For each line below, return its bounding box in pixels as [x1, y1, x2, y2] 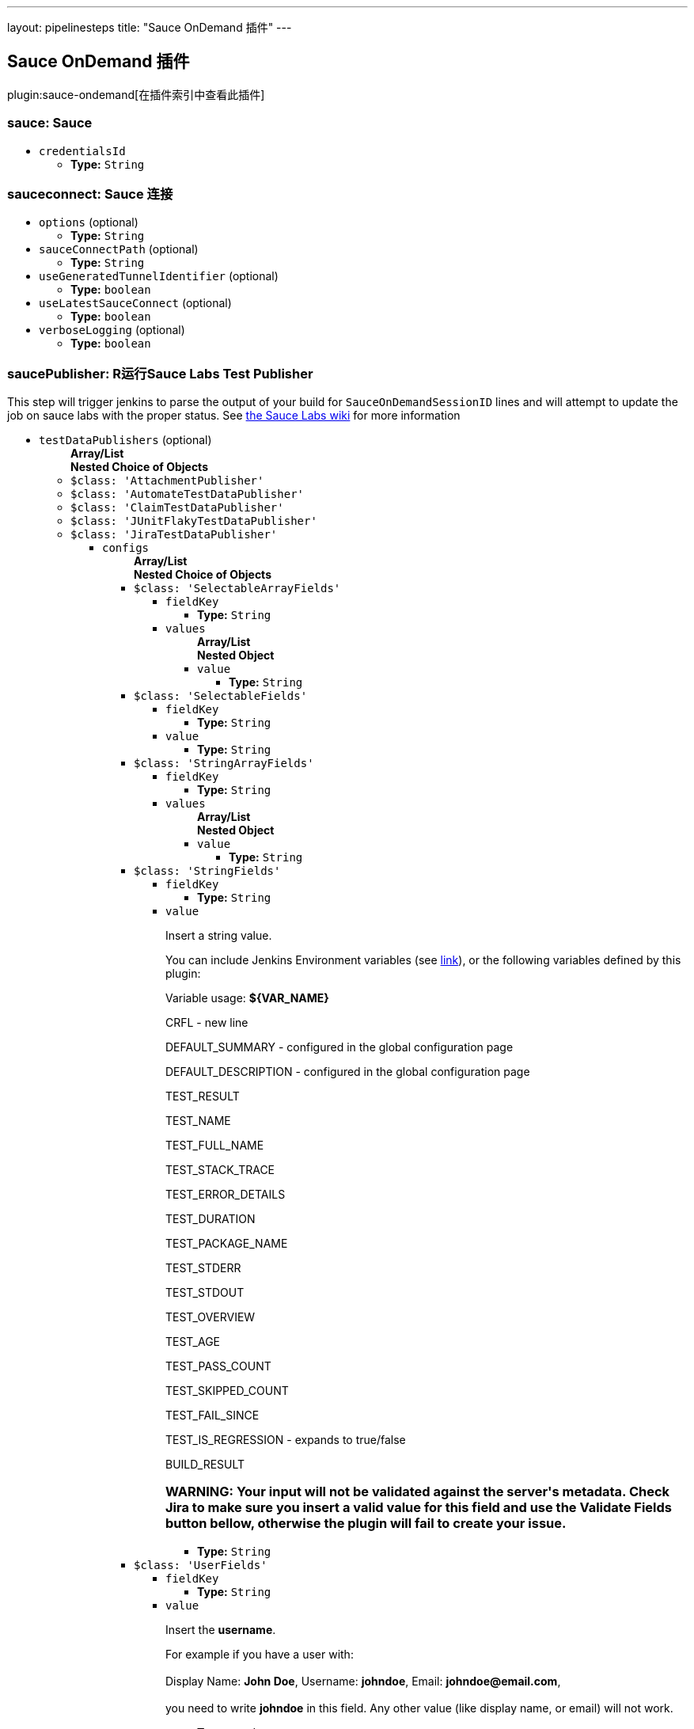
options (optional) [39, 215, 138, 230]
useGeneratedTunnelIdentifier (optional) [39, 269, 279, 283]
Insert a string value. [165, 929, 272, 943]
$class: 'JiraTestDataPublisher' [70, 528, 278, 541]
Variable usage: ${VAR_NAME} [165, 991, 329, 1005]
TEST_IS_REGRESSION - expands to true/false [165, 1433, 406, 1447]
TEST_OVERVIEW [165, 1310, 256, 1324]
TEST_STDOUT [165, 1286, 245, 1300]
